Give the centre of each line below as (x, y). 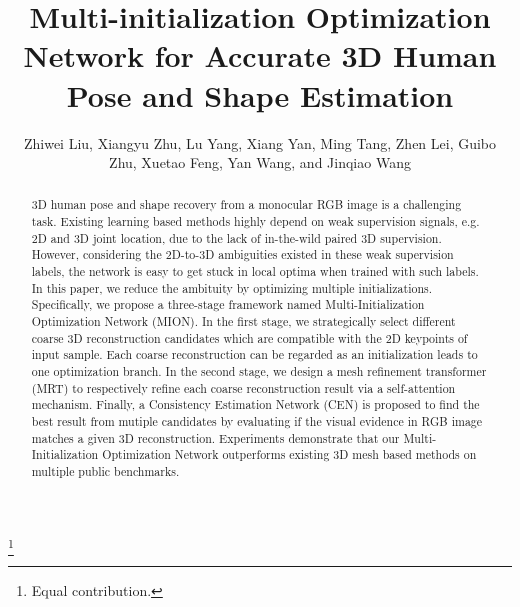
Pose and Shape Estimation (260, 94)
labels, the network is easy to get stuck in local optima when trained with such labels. (255, 271)
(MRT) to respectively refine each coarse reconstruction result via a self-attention (243, 387)
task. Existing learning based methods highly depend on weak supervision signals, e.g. (255, 221)
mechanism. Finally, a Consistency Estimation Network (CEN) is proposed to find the (255, 404)
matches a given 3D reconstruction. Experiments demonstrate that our (215, 437)
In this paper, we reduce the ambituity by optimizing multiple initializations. (232, 287)
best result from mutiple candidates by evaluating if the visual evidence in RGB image (257, 421)
